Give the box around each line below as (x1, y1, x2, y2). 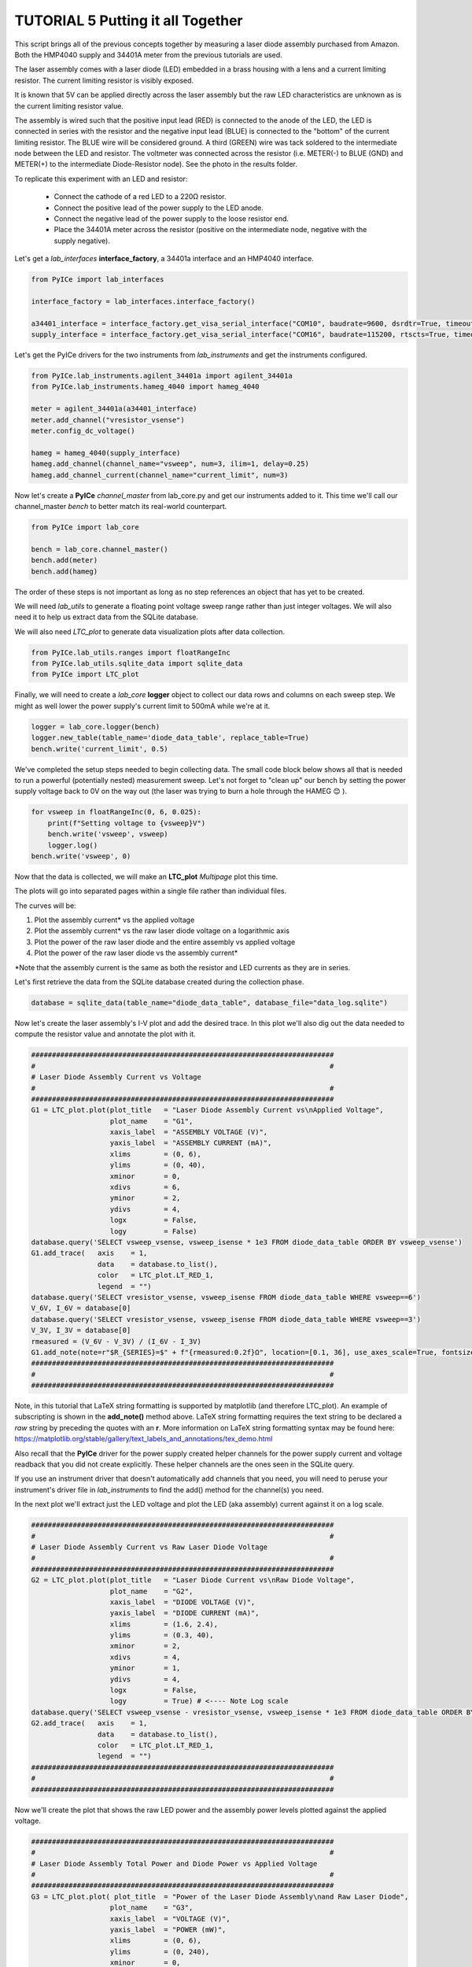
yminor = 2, (109, 1194, 181, 1203)
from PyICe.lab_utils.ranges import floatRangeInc (31, 648, 231, 657)
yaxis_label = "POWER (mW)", (109, 1925, 227, 1935)
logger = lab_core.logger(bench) (31, 722, 160, 731)
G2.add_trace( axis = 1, (31, 1719, 148, 1728)
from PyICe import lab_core (31, 522, 139, 531)
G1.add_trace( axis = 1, (31, 1249, 148, 1258)
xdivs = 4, (109, 1652, 181, 1662)
